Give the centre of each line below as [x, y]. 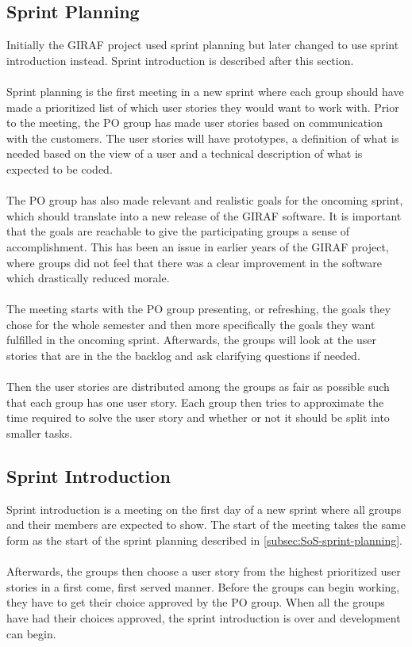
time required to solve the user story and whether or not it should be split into [198, 417]
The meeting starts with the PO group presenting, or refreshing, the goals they [199, 309]
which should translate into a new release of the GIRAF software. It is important [204, 215]
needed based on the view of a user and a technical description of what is [185, 153]
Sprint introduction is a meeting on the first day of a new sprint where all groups [204, 509]
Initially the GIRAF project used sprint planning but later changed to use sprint [203, 45]
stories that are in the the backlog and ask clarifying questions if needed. [183, 356]
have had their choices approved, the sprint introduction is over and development [204, 618]
